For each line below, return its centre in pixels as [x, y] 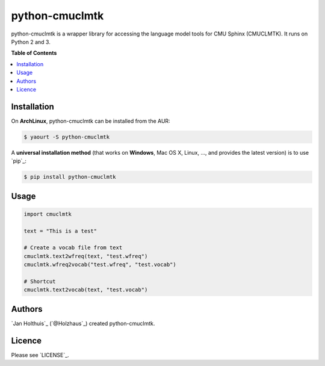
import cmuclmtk [48, 214]
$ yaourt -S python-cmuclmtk [67, 137]
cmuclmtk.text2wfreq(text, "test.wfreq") [86, 256]
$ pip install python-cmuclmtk [70, 177]
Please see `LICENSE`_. [40, 355]
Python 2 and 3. [31, 42]
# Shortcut [40, 281]
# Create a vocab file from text [73, 248]
